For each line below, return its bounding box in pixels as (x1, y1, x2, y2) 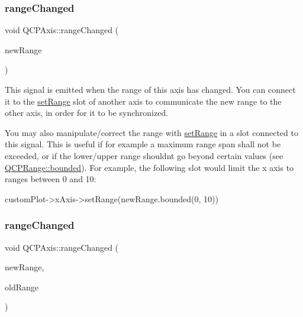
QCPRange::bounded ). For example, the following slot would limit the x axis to (5, 161, 294, 173)
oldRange (5, 280, 38, 293)
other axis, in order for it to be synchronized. (5, 106, 169, 119)
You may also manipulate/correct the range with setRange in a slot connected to (5, 126, 298, 138)
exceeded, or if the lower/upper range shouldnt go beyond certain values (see (5, 149, 283, 161)
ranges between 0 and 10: (5, 173, 96, 185)
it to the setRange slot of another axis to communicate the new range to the (5, 95, 282, 107)
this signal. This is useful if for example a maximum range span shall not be (5, 138, 281, 150)
